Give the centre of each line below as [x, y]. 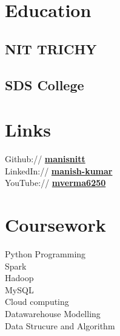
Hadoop [19, 278]
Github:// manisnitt [45, 159]
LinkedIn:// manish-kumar [59, 170]
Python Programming [45, 253]
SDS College [45, 84]
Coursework [55, 225]
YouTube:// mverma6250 [55, 183]
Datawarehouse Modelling [53, 313]
